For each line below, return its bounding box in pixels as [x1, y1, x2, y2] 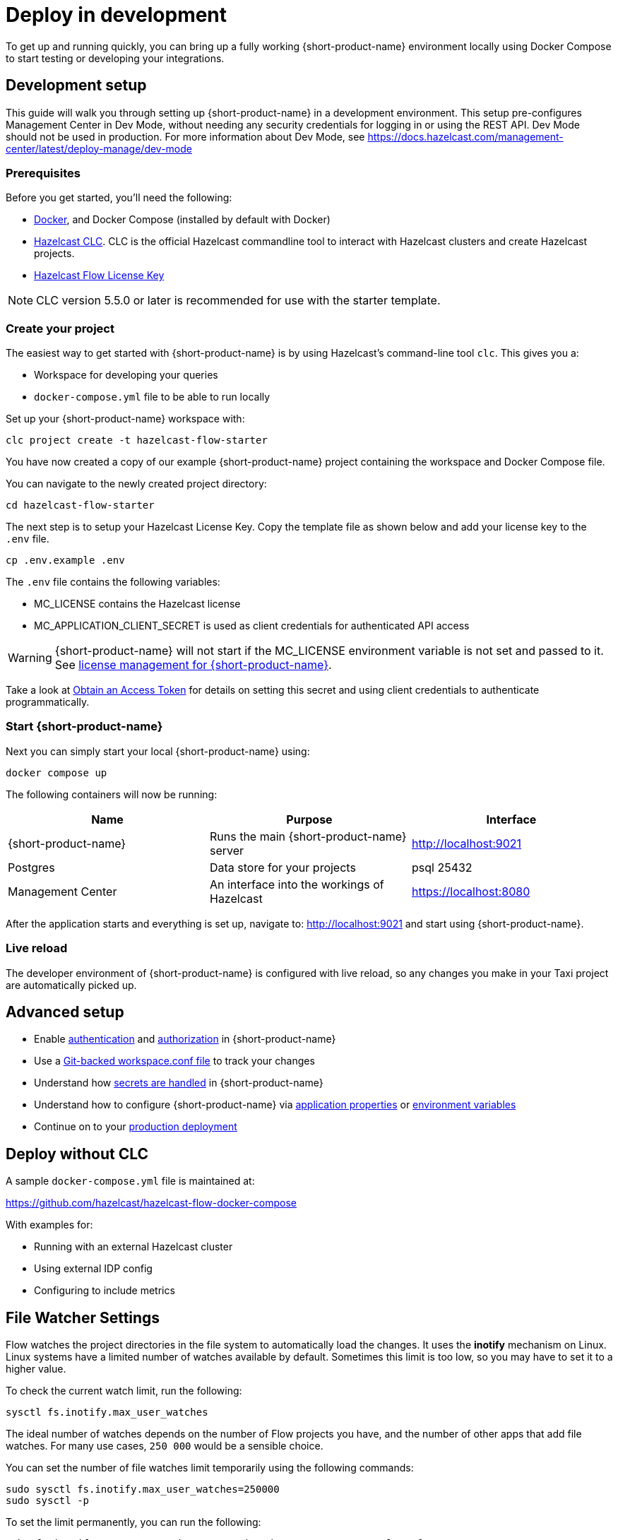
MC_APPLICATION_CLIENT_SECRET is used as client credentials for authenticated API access [34, 620, 470, 632]
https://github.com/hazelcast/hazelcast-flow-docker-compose [6, 1197, 297, 1209]
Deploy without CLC [6, 1144, 149, 1163]
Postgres [8, 860, 55, 875]
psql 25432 [411, 860, 473, 875]
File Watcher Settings [6, 1308, 160, 1327]
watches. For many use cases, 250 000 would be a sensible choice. [6, 1440, 323, 1452]
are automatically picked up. [6, 978, 137, 991]
